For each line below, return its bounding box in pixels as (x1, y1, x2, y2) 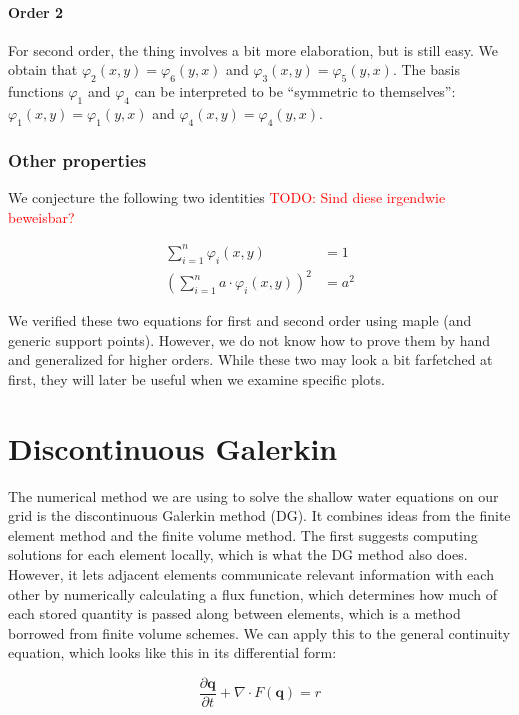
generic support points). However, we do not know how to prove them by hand (8, 329, 491, 350)
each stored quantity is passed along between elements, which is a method (8, 603, 461, 624)
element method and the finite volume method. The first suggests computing (8, 524, 478, 545)
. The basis (392, 59, 460, 80)
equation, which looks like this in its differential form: (8, 642, 337, 663)
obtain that (8, 59, 78, 80)
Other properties (8, 147, 147, 172)
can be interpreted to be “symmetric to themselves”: (134, 81, 456, 102)
